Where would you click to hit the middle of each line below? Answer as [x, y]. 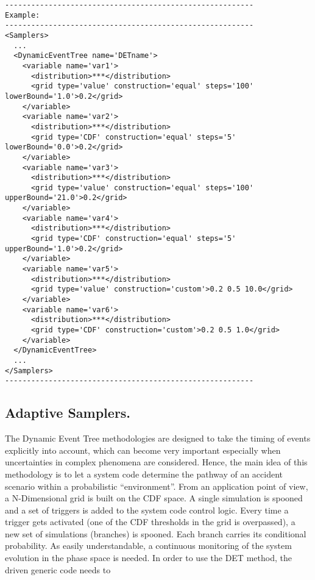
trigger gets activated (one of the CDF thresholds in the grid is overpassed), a [150, 522]
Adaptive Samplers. [68, 413]
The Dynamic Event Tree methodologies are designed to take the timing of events [158, 438]
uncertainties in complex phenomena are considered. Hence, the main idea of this [156, 462]
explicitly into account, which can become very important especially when [143, 450]
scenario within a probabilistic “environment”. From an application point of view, [157, 486]
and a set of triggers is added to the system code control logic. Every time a [147, 510]
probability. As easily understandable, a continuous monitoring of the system [148, 546]
